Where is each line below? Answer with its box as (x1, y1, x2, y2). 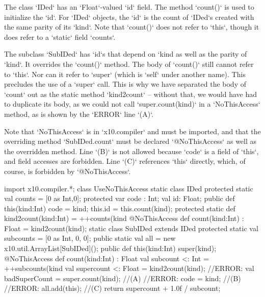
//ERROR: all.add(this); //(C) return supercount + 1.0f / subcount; (4, 283, 221, 293)
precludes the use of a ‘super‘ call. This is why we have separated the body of (4, 79, 246, 89)
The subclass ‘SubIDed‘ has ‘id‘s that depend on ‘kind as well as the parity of (4, 48, 247, 59)
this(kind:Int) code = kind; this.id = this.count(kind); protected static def (4, 203, 235, 213)
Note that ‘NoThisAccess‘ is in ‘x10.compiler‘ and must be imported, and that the (4, 126, 261, 136)
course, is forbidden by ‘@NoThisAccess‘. (4, 165, 131, 176)
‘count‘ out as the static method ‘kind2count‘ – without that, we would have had (4, 88, 257, 99)
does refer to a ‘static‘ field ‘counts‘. (4, 31, 116, 42)
